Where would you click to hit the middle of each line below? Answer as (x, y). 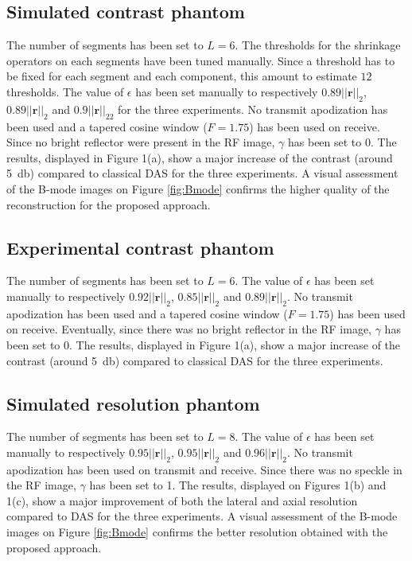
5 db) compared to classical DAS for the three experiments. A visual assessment (202, 173)
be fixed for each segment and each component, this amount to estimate (182, 76)
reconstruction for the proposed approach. (109, 204)
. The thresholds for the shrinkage (318, 45)
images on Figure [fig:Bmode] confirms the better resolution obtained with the (197, 532)
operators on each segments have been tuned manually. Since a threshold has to (201, 60)
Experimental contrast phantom (140, 247)
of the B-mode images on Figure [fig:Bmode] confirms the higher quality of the (198, 188)
